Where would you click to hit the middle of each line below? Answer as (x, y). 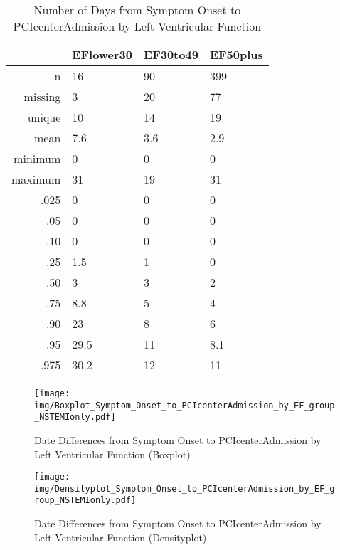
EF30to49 (171, 54)
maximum (36, 179)
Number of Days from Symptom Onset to (137, 10)
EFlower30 (102, 54)
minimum (37, 158)
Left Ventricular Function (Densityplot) (121, 537)
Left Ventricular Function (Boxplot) (112, 454)
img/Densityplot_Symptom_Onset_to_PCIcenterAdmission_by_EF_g (185, 488)
